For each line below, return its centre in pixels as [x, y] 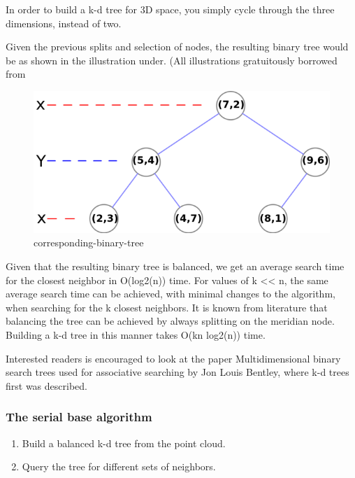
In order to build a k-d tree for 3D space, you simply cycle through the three [170, 9]
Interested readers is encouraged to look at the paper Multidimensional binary [173, 358]
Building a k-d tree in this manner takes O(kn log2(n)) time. [136, 334]
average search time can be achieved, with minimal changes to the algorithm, [171, 294]
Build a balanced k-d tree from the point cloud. [124, 443]
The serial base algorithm [79, 417]
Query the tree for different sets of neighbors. [119, 466]
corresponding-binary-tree [89, 242]
